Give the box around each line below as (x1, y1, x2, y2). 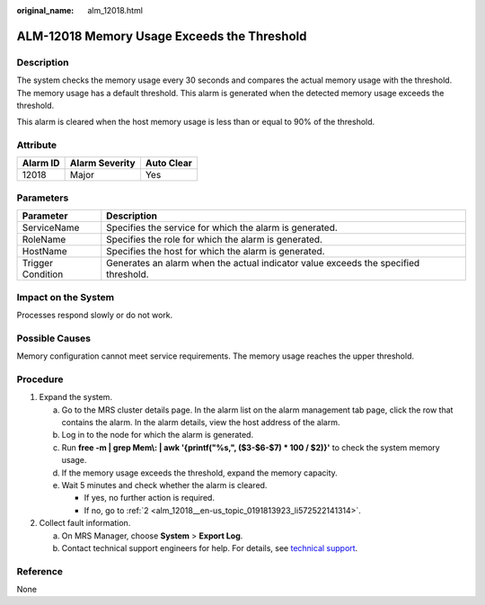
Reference (16, 565, 63, 577)
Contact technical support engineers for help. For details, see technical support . (61, 542, 358, 553)
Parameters (16, 191, 69, 204)
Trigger (22, 257, 54, 270)
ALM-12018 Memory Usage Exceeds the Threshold (16, 28, 307, 44)
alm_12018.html (87, 5, 144, 15)
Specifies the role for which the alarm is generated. (106, 234, 323, 246)
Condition (22, 268, 64, 280)
